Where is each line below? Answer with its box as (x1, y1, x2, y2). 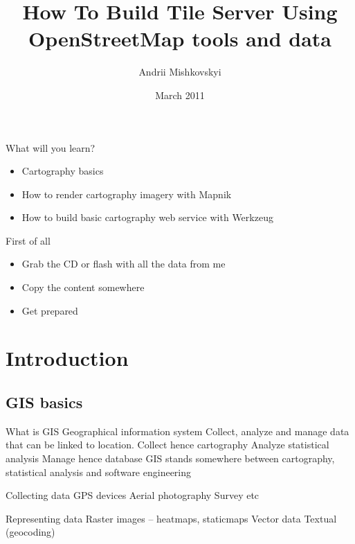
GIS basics (6, 392, 83, 413)
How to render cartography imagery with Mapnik (21, 186, 232, 201)
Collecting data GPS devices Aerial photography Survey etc (6, 488, 260, 502)
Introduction (6, 344, 129, 372)
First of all (6, 233, 51, 247)
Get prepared (21, 303, 78, 317)
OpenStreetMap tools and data (28, 24, 332, 53)
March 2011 (155, 87, 205, 102)
